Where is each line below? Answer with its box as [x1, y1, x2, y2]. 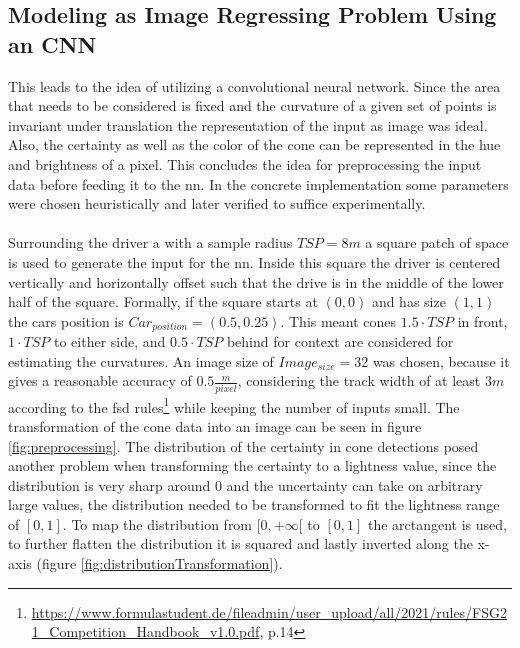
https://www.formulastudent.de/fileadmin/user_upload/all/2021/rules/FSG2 [31, 601, 508, 622]
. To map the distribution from [62, 513, 253, 534]
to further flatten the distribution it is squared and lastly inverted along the [8, 533, 473, 554]
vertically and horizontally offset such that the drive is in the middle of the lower [8, 271, 504, 292]
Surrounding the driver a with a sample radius [8, 232, 293, 253]
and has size [371, 291, 446, 312]
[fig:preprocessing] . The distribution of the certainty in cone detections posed [8, 435, 479, 456]
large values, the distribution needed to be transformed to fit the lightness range [8, 494, 500, 515]
